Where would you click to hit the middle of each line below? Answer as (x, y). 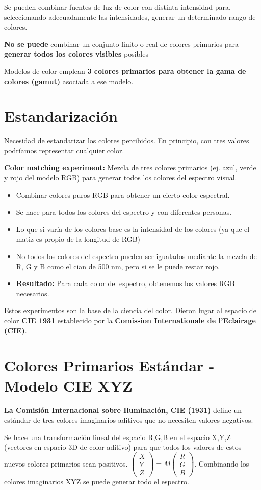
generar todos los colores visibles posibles (76, 54)
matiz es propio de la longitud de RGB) (78, 239)
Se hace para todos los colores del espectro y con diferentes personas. (124, 212)
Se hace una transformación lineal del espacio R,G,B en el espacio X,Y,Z (118, 437)
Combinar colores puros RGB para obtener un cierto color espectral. (123, 195)
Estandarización (61, 116)
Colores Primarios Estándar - (109, 365)
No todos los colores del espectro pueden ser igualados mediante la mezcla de (136, 256)
